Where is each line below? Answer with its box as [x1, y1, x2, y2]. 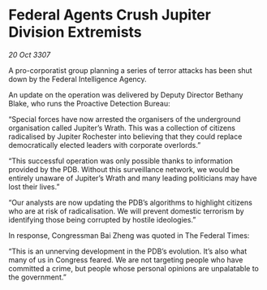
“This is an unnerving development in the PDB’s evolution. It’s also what [8, 246, 248, 256]
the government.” [8, 272, 67, 282]
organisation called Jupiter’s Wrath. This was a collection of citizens [8, 123, 235, 132]
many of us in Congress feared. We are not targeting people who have [8, 254, 243, 265]
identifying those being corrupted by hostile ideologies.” [8, 214, 196, 224]
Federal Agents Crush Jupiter [8, 6, 211, 24]
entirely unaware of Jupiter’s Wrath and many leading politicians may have [8, 173, 257, 183]
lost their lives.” [8, 181, 60, 192]
